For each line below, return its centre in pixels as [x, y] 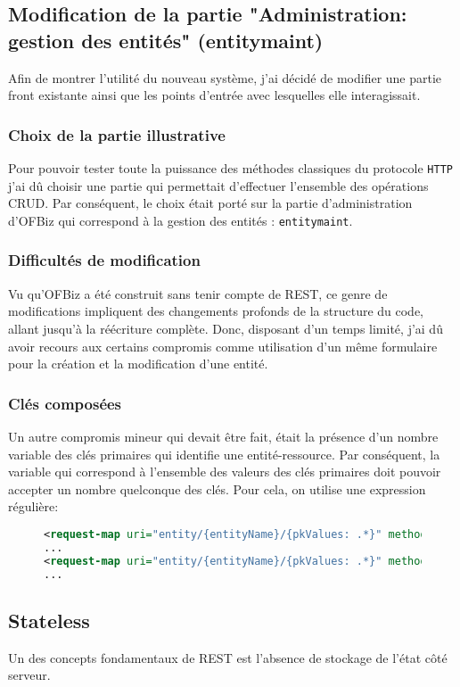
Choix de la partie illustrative [117, 134]
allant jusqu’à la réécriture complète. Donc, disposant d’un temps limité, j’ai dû [226, 328]
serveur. [29, 675]
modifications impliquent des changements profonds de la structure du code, [216, 311]
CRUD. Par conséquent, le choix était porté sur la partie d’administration [210, 203]
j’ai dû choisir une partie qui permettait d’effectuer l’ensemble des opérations [218, 185]
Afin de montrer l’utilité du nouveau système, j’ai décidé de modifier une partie [225, 77]
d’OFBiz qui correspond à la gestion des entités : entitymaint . [181, 220]
